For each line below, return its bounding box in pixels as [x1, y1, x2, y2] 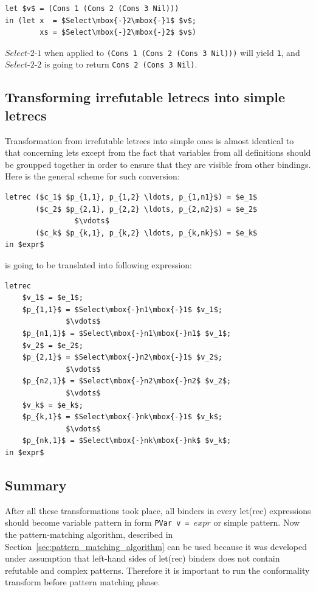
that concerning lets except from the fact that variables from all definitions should [5, 146, 311, 159]
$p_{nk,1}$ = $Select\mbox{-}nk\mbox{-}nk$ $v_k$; [22, 436, 232, 445]
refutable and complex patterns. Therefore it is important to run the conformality [5, 563, 310, 576]
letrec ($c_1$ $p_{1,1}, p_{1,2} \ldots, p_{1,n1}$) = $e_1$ [5, 193, 258, 202]
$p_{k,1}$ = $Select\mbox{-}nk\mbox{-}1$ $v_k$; [22, 413, 222, 422]
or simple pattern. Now [213, 516, 300, 529]
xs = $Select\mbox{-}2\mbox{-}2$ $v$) [39, 28, 196, 37]
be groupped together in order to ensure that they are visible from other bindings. [5, 158, 311, 170]
